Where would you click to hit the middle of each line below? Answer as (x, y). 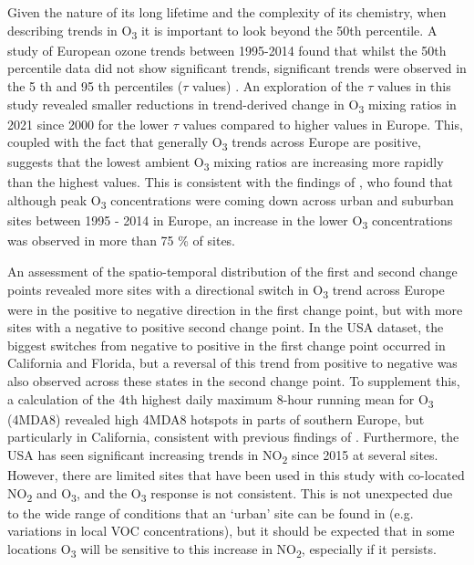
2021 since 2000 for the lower (88, 124)
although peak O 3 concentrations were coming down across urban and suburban (231, 201)
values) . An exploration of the (278, 85)
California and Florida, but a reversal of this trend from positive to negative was (232, 363)
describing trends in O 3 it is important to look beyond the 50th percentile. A (222, 31)
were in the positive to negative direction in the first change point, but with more (235, 309)
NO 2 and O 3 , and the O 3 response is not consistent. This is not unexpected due (230, 494)
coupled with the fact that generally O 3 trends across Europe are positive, (214, 143)
